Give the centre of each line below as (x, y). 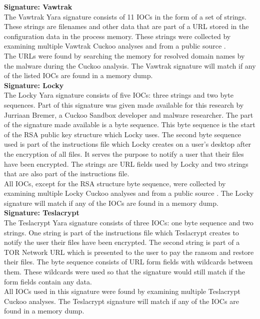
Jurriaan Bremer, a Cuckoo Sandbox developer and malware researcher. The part (129, 114)
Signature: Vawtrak (38, 7)
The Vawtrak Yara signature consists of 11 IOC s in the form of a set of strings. (125, 16)
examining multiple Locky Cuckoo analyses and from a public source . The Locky (129, 193)
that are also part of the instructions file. (67, 174)
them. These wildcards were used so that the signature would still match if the (124, 272)
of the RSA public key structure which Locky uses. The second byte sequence (123, 134)
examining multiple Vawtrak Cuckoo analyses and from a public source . (115, 46)
